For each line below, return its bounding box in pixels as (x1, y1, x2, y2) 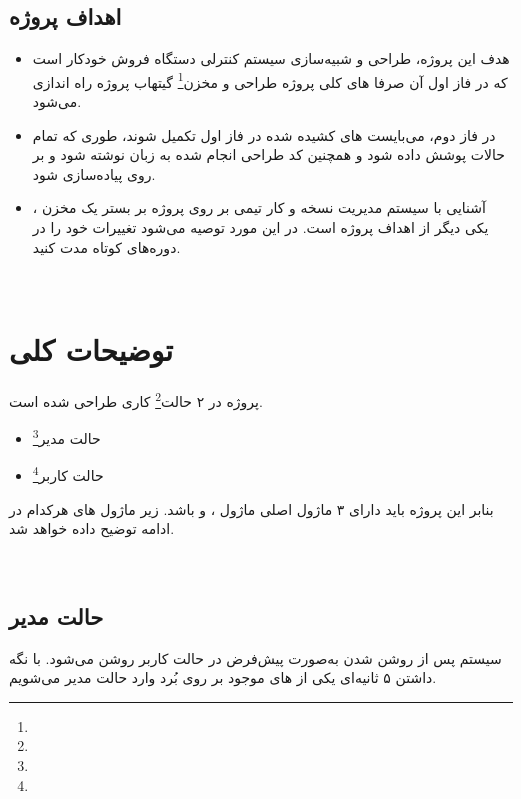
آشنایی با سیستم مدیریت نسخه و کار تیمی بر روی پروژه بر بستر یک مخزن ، (32, 197, 486, 218)
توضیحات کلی (9, 328, 174, 369)
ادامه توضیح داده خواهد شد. (9, 518, 175, 539)
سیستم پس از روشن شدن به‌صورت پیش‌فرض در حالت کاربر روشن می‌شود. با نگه (9, 647, 502, 668)
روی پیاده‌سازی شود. (32, 163, 156, 184)
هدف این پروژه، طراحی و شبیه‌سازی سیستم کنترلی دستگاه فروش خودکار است (32, 48, 510, 69)
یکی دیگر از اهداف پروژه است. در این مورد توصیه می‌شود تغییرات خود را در (32, 217, 489, 238)
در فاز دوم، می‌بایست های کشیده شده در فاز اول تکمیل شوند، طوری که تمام (32, 124, 496, 145)
